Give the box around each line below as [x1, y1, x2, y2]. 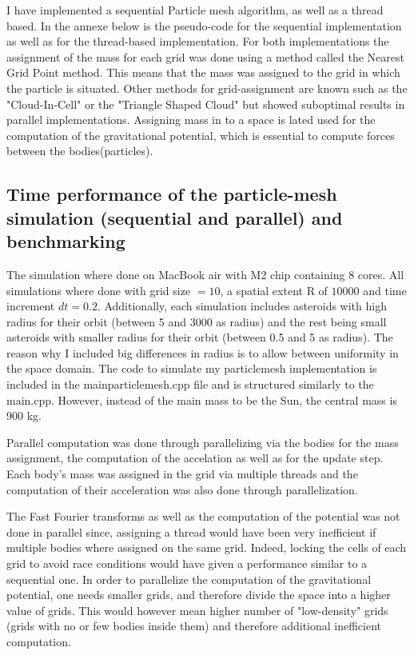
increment [6, 298, 55, 314]
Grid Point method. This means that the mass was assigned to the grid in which [6, 64, 400, 81]
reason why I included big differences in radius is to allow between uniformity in [6, 344, 399, 361]
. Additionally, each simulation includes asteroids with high [97, 298, 387, 314]
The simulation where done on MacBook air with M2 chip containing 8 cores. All [6, 266, 404, 282]
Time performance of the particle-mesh [6, 182, 337, 206]
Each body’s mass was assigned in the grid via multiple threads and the [6, 465, 358, 482]
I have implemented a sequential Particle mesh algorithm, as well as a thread [6, 2, 384, 18]
